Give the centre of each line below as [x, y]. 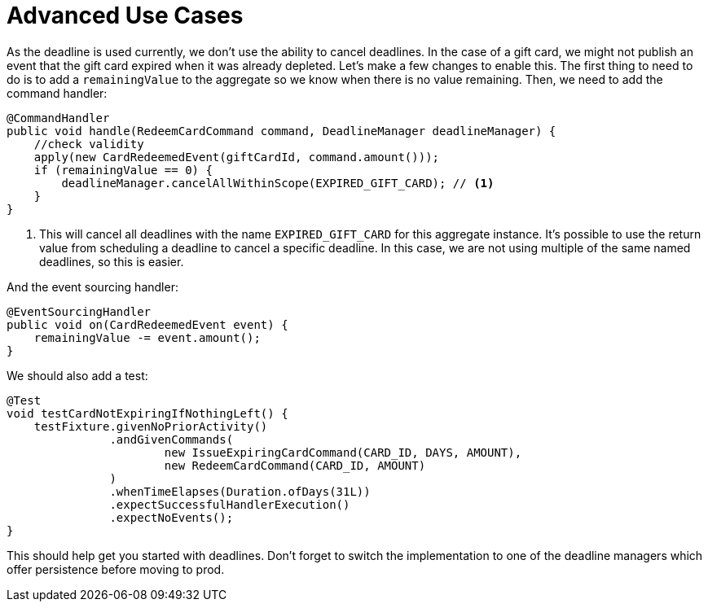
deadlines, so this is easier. [112, 261]
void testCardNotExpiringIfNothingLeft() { [147, 413]
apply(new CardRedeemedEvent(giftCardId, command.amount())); [237, 157]
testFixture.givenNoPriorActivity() [151, 426]
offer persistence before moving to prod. [116, 569]
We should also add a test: [77, 375]
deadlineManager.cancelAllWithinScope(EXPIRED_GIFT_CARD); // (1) [278, 183]
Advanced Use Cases [125, 15]
